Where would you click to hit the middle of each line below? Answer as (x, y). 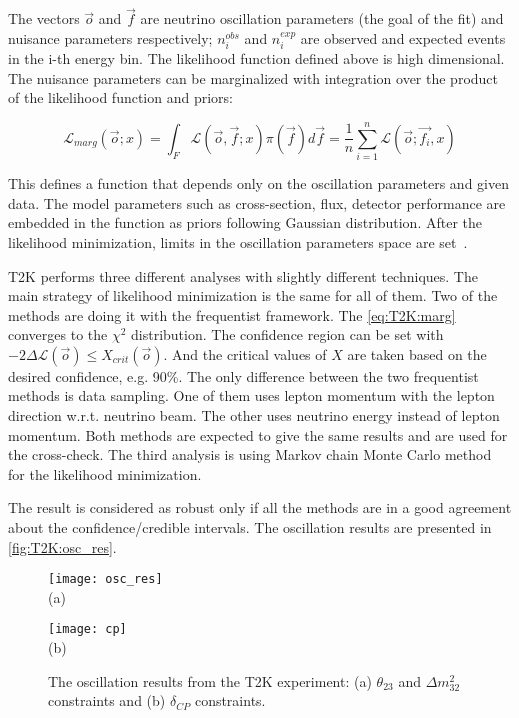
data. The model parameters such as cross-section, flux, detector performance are (257, 202)
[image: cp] (87, 629)
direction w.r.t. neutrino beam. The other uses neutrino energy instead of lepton (254, 415)
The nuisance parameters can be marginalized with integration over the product (253, 77)
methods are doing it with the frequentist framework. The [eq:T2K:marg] (232, 314)
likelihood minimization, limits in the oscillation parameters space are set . (238, 241)
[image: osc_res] (105, 579)
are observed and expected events (403, 37)
